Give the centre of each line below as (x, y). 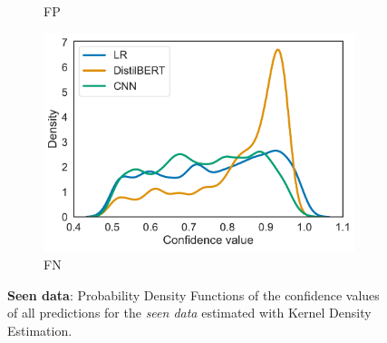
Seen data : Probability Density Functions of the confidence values (193, 294)
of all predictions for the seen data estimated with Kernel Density (189, 313)
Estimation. (40, 330)
